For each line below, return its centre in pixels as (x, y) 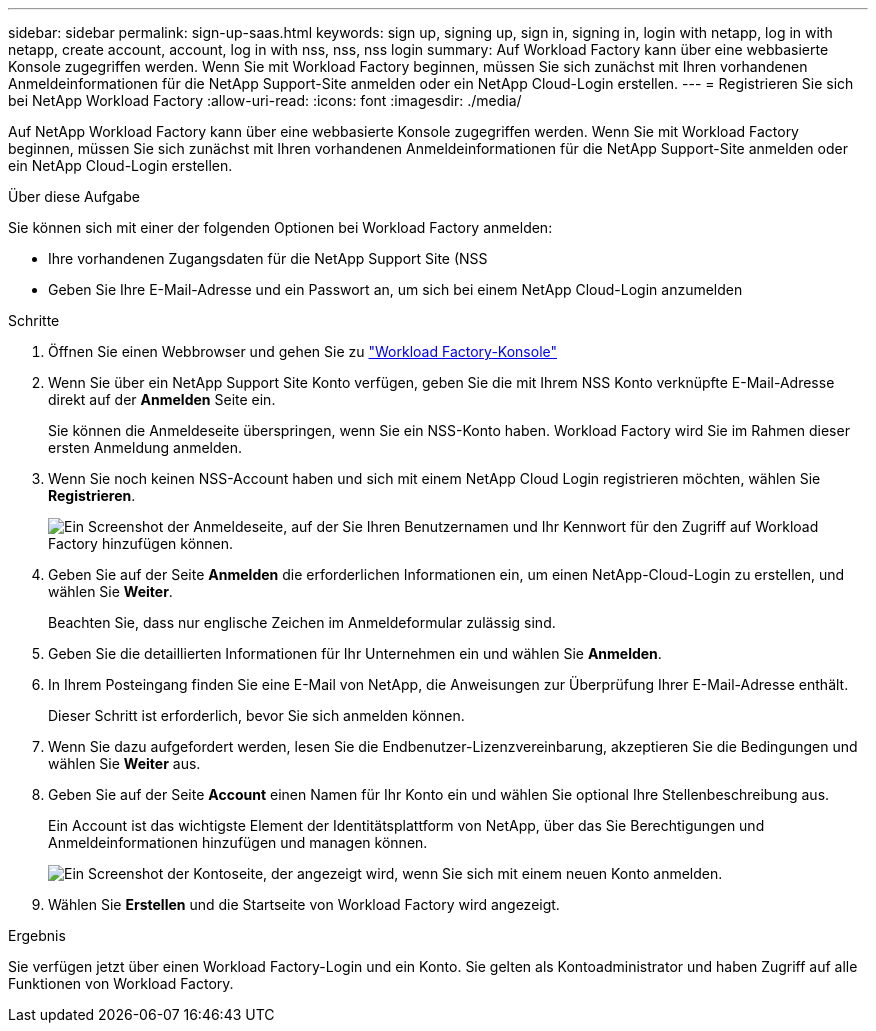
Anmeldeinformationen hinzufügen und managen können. (238, 842)
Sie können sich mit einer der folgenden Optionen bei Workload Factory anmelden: (280, 227)
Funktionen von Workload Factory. (121, 983)
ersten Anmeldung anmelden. (145, 447)
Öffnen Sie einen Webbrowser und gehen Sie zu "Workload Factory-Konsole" (303, 351)
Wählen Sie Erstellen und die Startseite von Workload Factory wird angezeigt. (304, 904)
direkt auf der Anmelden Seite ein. (162, 399)
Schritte (34, 320)
